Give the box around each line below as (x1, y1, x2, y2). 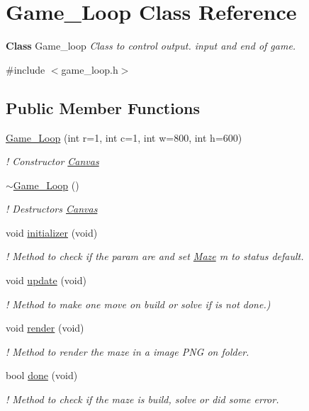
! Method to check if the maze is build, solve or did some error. (6, 392, 279, 407)
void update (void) (6, 273, 86, 288)
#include (6, 62, 45, 77)
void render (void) (6, 320, 84, 335)
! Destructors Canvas (6, 201, 98, 216)
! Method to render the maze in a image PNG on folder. (6, 344, 249, 359)
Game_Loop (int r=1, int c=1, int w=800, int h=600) (6, 130, 242, 145)
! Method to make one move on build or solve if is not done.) (6, 296, 271, 311)
